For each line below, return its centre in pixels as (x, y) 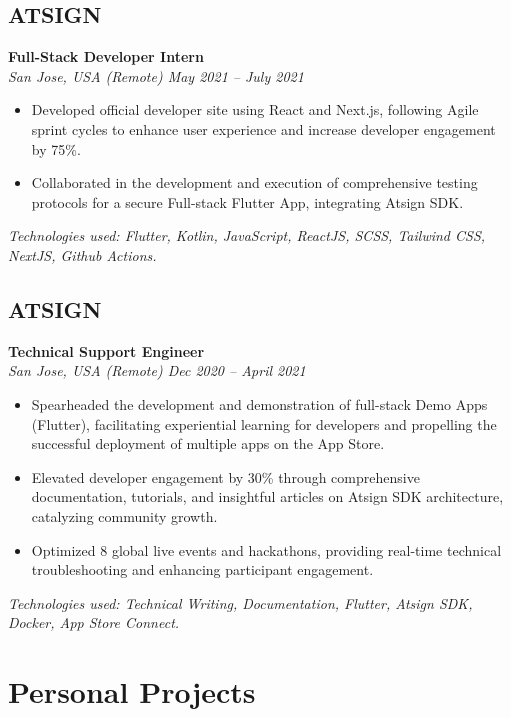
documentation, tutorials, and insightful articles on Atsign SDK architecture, (267, 496)
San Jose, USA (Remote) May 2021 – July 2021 (156, 75)
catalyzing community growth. (124, 515)
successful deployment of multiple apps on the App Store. (208, 443)
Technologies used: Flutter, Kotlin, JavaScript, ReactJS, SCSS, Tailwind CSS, (247, 235)
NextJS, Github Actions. (82, 254)
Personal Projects (132, 691)
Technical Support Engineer (106, 350)
